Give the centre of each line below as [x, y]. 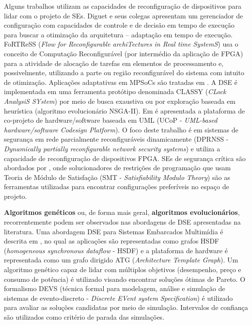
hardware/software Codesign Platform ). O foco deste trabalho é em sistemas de [121, 129]
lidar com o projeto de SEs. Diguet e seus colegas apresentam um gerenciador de [124, 15]
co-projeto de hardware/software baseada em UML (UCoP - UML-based [111, 120]
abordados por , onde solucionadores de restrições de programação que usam [118, 168]
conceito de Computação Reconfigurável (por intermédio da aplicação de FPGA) [124, 53]
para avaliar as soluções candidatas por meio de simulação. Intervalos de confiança [126, 307]
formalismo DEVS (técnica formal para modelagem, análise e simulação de [115, 288]
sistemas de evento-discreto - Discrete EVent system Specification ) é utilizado [118, 298]
